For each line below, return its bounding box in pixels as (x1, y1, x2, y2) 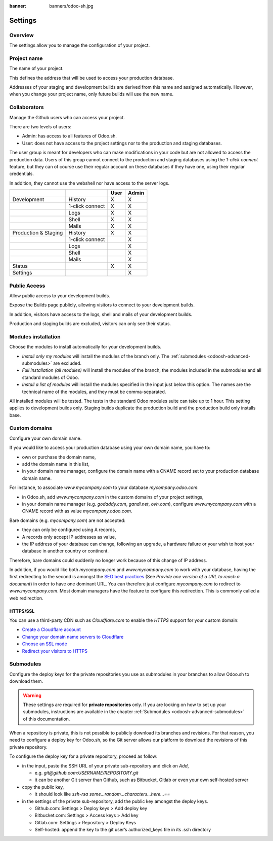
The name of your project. (9, 65, 64, 72)
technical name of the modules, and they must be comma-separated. (22, 389, 166, 395)
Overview (9, 31, 34, 39)
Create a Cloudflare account (22, 626, 81, 633)
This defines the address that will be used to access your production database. (9, 75, 174, 81)
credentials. (9, 170, 34, 177)
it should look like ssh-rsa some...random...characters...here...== (34, 791, 170, 797)
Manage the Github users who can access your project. (9, 114, 125, 120)
